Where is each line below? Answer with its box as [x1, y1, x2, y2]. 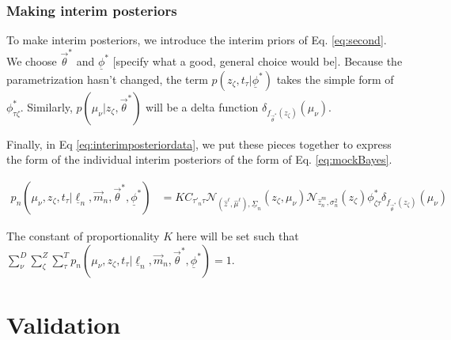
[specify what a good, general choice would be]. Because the [112, 52, 403, 69]
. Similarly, [20, 98, 73, 115]
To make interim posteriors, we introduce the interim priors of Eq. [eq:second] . [6, 32, 387, 48]
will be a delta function [146, 98, 259, 115]
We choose [6, 52, 57, 69]
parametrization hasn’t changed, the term [6, 70, 208, 87]
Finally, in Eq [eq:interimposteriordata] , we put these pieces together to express [6, 135, 392, 152]
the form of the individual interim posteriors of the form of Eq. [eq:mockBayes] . [6, 151, 392, 168]
